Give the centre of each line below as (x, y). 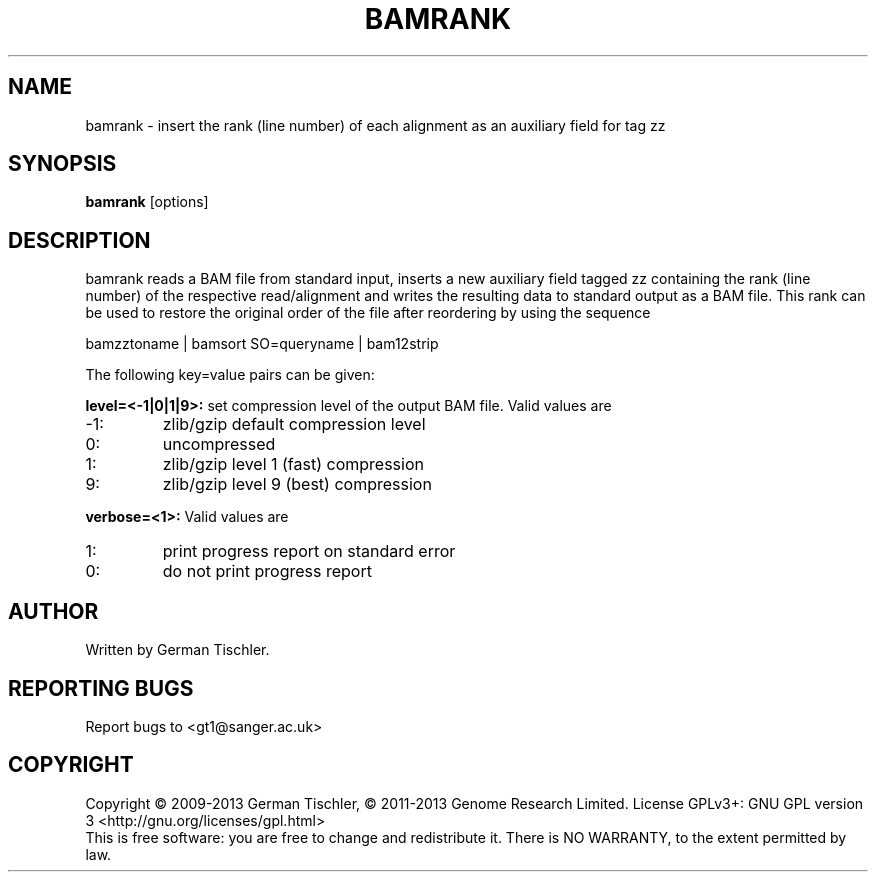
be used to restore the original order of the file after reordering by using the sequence (368, 313)
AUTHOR (53, 611)
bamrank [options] (147, 202)
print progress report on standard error (309, 551)
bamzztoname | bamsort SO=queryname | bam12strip (262, 344)
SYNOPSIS (62, 164)
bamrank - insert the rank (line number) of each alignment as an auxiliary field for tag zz (375, 125)
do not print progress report (267, 571)
